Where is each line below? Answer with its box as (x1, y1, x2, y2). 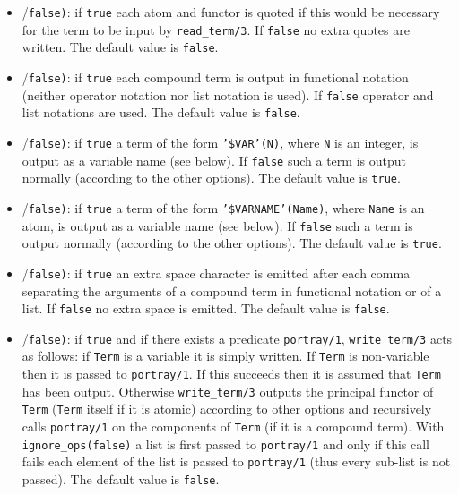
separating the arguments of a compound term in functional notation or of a (22, 281, 442, 300)
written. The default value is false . (22, 38, 219, 56)
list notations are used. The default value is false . (22, 103, 300, 122)
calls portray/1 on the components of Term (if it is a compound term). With (22, 417, 445, 436)
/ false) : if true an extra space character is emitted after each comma (22, 263, 411, 282)
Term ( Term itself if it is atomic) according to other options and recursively (22, 399, 432, 418)
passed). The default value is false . (22, 470, 220, 489)
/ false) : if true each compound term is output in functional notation (22, 67, 409, 86)
